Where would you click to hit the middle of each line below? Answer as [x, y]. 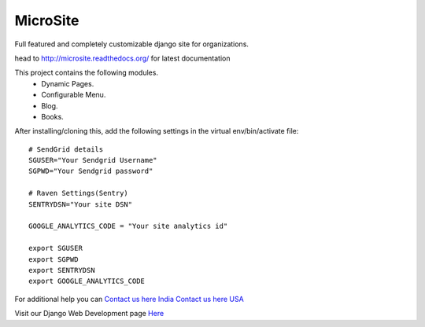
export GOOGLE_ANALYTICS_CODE [87, 281]
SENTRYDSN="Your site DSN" [81, 204]
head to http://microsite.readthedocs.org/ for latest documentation [122, 58]
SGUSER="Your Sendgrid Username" [93, 160]
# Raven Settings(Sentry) [79, 193]
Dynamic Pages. [68, 83]
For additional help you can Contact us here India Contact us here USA [129, 299]
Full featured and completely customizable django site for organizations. [132, 44]
